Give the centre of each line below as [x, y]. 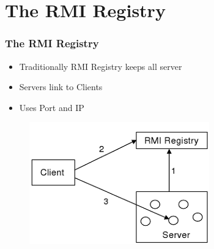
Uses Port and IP [52, 107]
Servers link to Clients [61, 87]
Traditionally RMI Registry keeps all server [101, 66]
